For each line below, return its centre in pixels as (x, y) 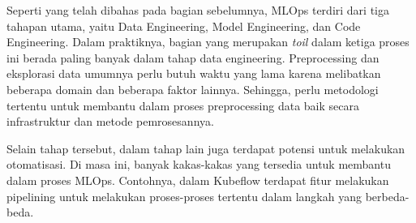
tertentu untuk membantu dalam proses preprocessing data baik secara (183, 105)
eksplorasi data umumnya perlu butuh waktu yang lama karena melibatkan (194, 73)
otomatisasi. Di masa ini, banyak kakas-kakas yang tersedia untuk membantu (199, 164)
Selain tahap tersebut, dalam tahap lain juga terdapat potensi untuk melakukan (206, 148)
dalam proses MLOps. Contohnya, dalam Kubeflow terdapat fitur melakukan (198, 180)
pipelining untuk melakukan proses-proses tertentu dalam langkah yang (184, 196)
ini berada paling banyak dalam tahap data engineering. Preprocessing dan (193, 57)
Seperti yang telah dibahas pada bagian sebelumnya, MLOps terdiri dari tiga (198, 10)
